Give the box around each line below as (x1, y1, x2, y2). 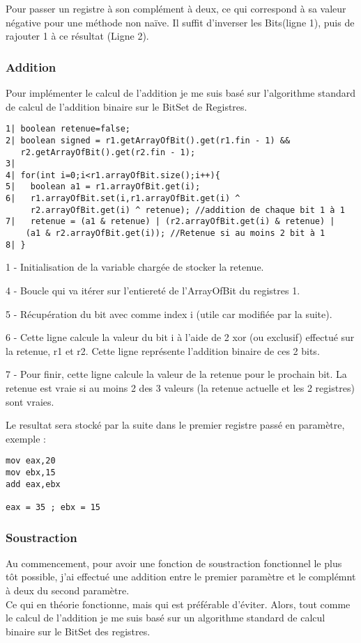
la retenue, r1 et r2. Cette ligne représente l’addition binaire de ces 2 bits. (6, 343, 320, 358)
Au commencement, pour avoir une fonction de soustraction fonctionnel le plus (6, 555, 342, 570)
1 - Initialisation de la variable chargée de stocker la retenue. (6, 260, 264, 274)
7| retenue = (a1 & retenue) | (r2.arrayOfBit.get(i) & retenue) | (6, 216, 335, 227)
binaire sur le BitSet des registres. (6, 624, 151, 638)
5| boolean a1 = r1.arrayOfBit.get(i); (6, 182, 201, 192)
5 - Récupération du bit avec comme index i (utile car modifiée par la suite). (6, 306, 332, 321)
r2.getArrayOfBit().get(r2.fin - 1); (20, 147, 196, 157)
